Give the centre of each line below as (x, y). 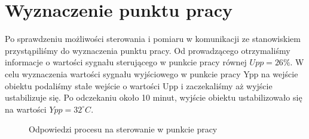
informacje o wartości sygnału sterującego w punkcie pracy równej (126, 62)
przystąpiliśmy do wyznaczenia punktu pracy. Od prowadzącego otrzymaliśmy (148, 50)
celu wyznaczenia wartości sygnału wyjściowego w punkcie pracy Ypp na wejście (152, 73)
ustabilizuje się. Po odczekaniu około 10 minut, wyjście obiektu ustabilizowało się (154, 97)
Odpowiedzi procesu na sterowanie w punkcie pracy (123, 129)
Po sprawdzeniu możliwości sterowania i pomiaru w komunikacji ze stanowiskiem (153, 39)
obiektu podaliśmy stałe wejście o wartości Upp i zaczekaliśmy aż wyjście (139, 85)
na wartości (26, 109)
